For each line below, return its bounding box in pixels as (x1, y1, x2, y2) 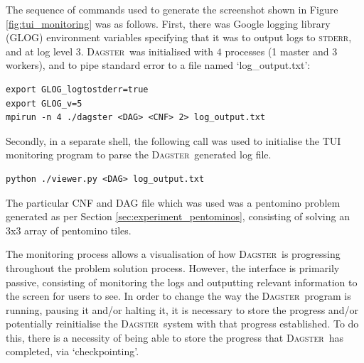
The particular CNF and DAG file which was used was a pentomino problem (6, 195, 341, 210)
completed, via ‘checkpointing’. (6, 344, 139, 359)
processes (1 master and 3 (225, 43, 338, 58)
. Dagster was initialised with (80, 43, 214, 58)
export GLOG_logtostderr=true (6, 84, 149, 94)
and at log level (6, 43, 73, 58)
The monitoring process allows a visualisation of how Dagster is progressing (6, 246, 341, 261)
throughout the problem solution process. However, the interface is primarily (6, 260, 340, 275)
